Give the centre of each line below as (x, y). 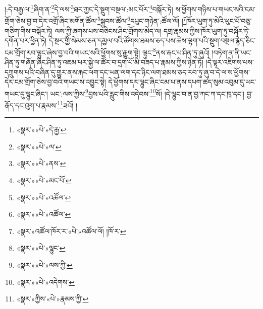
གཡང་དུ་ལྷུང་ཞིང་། (26, 93)
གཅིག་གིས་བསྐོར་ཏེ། (29, 30)
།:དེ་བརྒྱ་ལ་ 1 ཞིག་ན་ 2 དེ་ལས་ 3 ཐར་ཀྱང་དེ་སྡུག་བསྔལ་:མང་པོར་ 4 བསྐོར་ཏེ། (89, 8)
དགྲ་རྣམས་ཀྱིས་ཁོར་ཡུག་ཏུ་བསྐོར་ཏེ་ (207, 30)
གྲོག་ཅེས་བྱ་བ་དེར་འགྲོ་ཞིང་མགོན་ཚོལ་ (51, 20)
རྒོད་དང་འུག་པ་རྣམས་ (31, 105)
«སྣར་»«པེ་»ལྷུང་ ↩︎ (41, 248)
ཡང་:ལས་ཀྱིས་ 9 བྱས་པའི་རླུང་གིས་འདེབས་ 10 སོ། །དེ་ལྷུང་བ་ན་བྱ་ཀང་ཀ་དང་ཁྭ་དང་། (147, 93)
